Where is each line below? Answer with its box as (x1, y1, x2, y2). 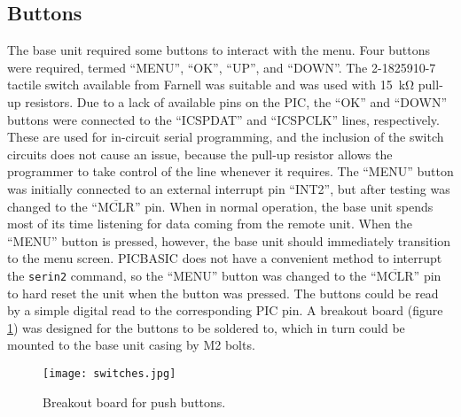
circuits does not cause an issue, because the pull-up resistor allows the (7, 144, 393, 163)
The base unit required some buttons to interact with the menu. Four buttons (7, 41, 431, 59)
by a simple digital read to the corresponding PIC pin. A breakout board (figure (7, 301, 443, 320)
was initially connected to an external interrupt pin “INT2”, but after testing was (7, 179, 450, 197)
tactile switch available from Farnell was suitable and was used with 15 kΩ (7, 75, 415, 94)
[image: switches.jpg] (43, 367, 176, 380)
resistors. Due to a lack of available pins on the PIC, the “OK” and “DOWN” (25, 92, 448, 111)
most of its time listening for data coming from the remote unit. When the (7, 214, 412, 233)
